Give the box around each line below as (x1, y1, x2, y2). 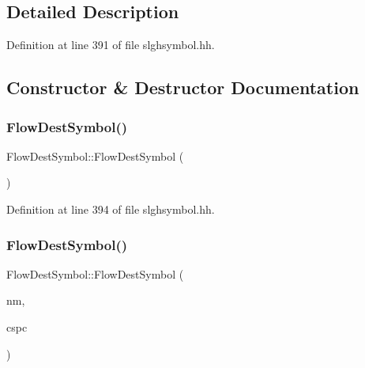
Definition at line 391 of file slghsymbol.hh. (6, 36, 215, 53)
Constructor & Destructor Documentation (6, 75, 359, 100)
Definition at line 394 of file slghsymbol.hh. (6, 200, 215, 217)
